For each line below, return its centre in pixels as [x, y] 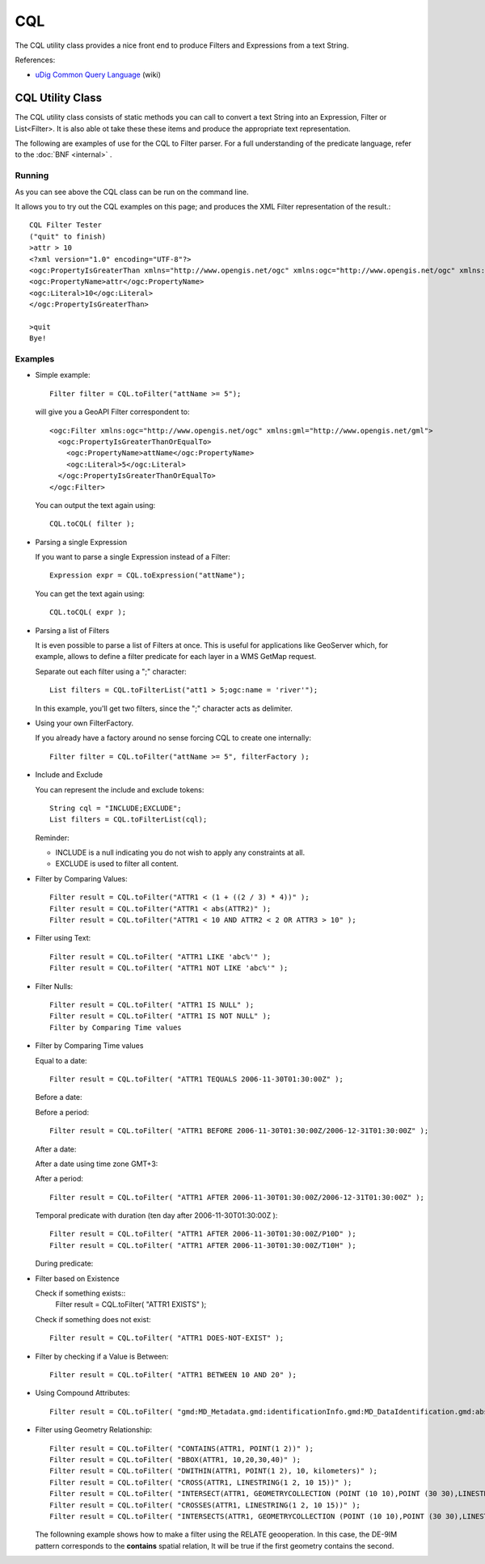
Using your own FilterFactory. [84, 723]
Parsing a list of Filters [72, 630]
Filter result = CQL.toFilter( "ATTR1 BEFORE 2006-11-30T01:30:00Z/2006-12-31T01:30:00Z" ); [239, 1131]
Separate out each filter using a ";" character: [111, 671]
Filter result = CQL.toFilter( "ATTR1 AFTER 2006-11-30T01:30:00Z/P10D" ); [203, 1234]
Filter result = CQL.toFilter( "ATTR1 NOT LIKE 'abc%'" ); [169, 968]
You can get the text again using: [90, 594]
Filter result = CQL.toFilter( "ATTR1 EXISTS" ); [131, 1304]
